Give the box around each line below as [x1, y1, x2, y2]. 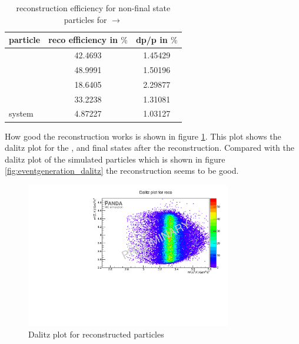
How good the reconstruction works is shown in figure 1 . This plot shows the [5, 130, 281, 142]
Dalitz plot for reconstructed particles [28, 328, 164, 340]
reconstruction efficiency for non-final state [16, 2, 171, 14]
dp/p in [135, 34, 168, 46]
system [9, 107, 34, 120]
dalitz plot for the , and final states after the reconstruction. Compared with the [5, 141, 295, 154]
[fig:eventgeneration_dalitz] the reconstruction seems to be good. [5, 164, 239, 177]
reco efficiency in [48, 34, 118, 46]
